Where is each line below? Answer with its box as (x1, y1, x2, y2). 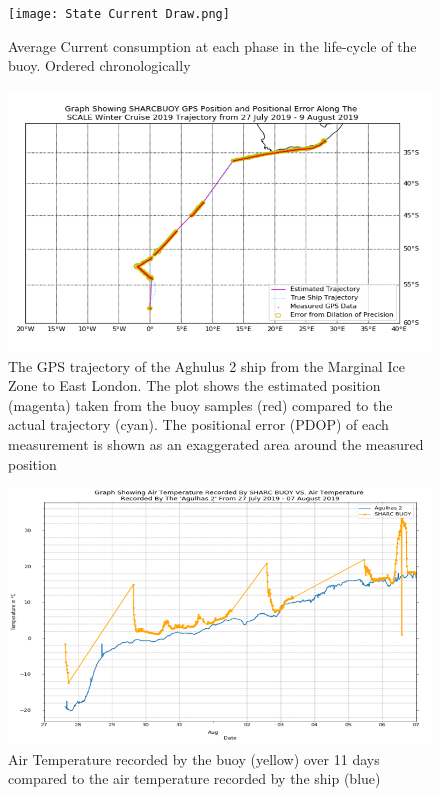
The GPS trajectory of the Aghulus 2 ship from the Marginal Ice (8, 355, 405, 376)
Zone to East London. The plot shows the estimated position (8, 375, 381, 396)
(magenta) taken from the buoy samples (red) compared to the (8, 394, 393, 415)
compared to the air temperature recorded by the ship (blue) (8, 768, 381, 789)
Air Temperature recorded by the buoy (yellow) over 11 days (8, 748, 380, 769)
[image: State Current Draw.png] (8, 7, 230, 21)
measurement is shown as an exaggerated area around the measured (8, 434, 424, 455)
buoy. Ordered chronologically (8, 55, 191, 76)
